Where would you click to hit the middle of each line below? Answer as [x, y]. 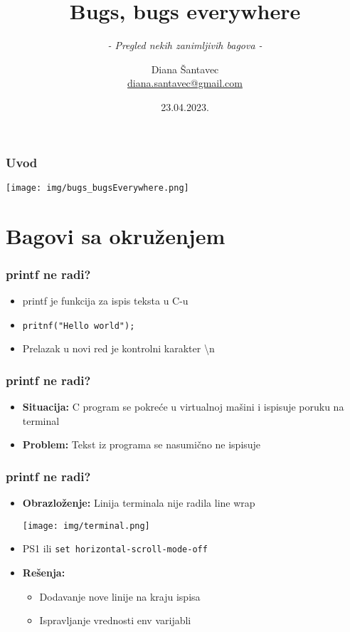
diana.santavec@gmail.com [185, 83]
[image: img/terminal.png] [86, 526]
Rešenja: [44, 573]
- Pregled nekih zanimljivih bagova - [185, 45]
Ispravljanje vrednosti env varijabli [115, 620]
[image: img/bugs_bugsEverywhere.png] [97, 188]
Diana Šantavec [185, 69]
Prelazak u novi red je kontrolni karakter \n [118, 348]
